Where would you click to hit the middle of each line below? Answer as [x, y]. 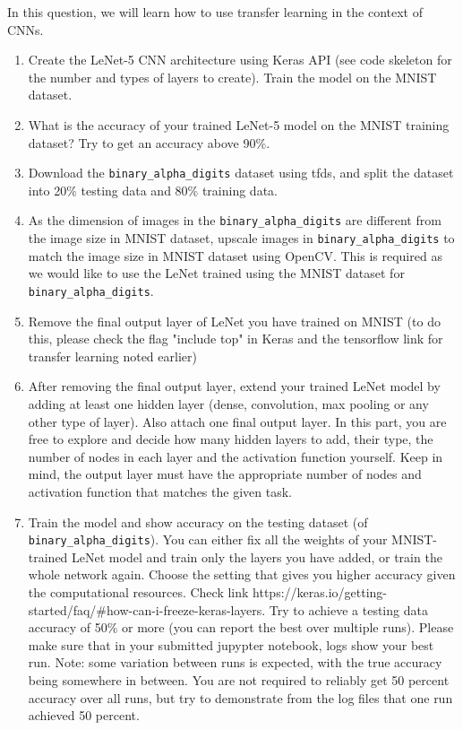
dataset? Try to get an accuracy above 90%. [149, 142]
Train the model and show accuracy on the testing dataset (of [198, 521]
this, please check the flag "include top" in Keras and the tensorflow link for [236, 339]
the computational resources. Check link [138, 591]
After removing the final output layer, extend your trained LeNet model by [234, 386]
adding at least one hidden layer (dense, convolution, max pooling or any [228, 403]
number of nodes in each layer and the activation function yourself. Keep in [236, 456]
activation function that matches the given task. [160, 491]
